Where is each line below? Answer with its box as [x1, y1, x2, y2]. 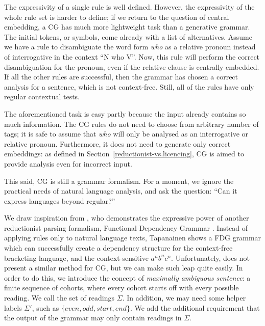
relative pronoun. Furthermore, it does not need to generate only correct [4, 138, 231, 149]
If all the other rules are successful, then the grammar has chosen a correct [4, 71, 238, 82]
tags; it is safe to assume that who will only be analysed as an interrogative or [4, 128, 249, 139]
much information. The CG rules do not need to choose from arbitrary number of [4, 118, 259, 129]
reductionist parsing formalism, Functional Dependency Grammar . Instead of [4, 222, 248, 233]
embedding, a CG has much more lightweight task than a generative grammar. [4, 21, 250, 32]
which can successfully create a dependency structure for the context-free [4, 242, 233, 253]
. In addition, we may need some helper [122, 292, 246, 303]
